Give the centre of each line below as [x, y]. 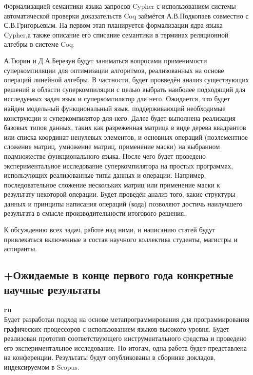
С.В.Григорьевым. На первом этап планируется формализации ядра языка [113, 25]
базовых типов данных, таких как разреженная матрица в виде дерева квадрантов [125, 127]
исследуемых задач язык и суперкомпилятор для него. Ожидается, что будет [117, 99]
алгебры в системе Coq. [39, 44]
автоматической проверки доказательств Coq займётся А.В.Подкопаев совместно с [126, 15]
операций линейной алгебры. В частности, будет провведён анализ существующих [126, 80]
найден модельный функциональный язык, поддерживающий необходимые [115, 108]
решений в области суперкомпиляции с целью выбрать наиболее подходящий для [125, 89]
